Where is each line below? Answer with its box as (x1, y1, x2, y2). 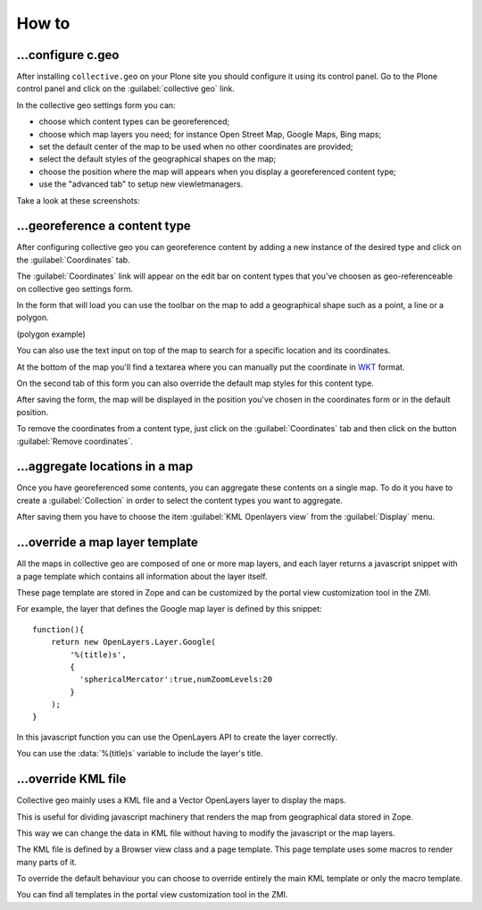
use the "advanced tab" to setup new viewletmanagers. (38, 179, 244, 189)
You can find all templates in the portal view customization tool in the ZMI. (16, 889, 288, 900)
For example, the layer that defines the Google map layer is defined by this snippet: (16, 604, 322, 614)
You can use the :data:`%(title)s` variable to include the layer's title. (16, 748, 263, 759)
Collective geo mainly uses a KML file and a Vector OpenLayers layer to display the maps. (16, 795, 347, 806)
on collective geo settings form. (16, 283, 133, 294)
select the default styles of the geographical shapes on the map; (38, 154, 277, 164)
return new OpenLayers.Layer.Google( (50, 637, 216, 647)
